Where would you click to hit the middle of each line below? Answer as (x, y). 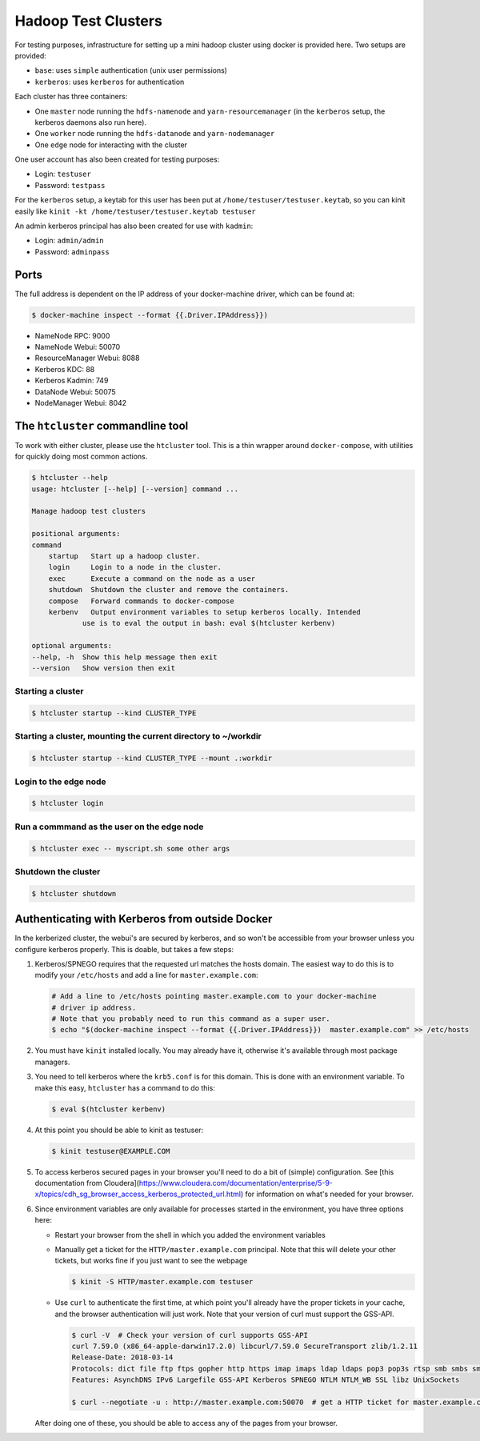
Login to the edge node (60, 782)
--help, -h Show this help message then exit (124, 657)
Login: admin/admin (69, 241)
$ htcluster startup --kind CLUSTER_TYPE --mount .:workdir (152, 759)
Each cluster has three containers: (71, 97)
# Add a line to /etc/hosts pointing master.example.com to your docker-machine (214, 997)
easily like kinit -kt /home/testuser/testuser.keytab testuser (135, 211)
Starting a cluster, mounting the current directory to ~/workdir (138, 736)
